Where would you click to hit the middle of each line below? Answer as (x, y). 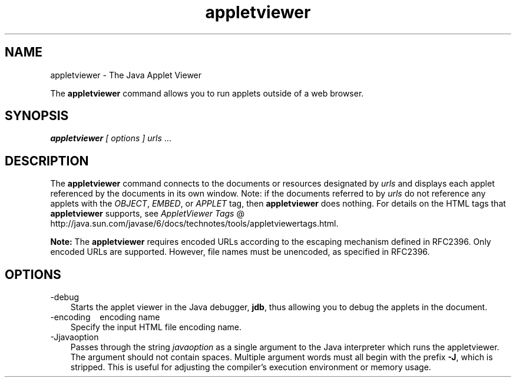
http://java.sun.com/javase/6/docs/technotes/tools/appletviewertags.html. (194, 224)
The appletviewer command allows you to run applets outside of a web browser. (207, 93)
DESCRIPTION (47, 161)
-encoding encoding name (105, 317)
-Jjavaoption (75, 337)
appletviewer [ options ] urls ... (111, 138)
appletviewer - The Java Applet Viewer (126, 75)
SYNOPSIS (37, 116)
